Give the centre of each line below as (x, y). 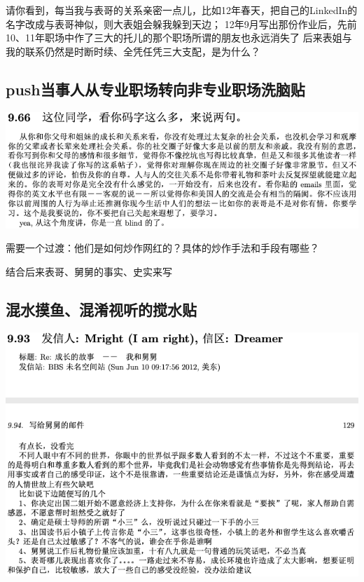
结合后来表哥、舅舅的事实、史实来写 (89, 272)
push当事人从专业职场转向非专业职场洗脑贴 (155, 89)
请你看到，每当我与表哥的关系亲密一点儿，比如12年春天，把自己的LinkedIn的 (182, 10)
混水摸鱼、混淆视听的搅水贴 (101, 310)
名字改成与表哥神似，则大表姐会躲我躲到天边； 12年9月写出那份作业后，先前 (181, 23)
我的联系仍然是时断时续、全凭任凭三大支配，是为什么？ (133, 51)
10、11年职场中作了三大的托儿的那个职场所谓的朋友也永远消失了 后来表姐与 (179, 38)
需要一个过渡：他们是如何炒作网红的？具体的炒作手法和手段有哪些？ (162, 248)
